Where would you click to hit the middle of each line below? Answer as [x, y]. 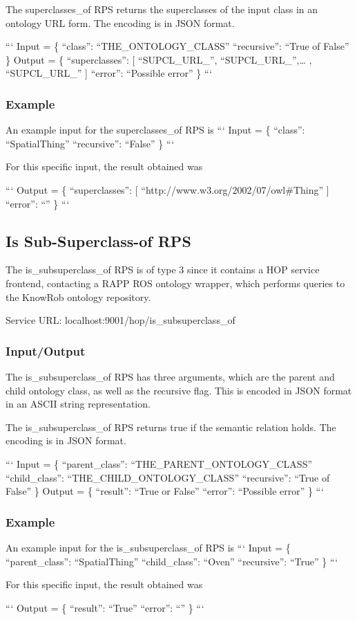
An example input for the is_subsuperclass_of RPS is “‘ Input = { [148, 547]
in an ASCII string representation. [78, 404]
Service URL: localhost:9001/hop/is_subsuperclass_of [120, 320]
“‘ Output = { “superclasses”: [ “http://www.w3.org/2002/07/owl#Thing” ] [167, 189]
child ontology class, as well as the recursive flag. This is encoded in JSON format [179, 390]
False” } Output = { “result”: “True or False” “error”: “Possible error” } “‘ [165, 491]
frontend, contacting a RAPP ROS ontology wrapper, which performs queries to [175, 283]
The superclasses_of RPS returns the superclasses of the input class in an [162, 9]
